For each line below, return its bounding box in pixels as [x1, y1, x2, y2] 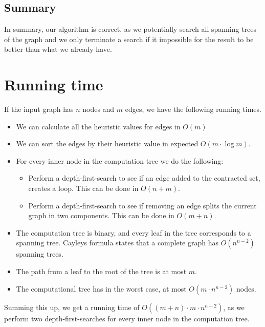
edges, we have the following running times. [125, 104, 261, 114]
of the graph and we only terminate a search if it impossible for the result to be [4, 33, 254, 44]
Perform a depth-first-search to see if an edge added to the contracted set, [28, 172, 260, 183]
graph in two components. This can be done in [28, 210, 174, 221]
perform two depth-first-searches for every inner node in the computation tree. [4, 313, 250, 323]
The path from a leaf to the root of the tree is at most [16, 266, 187, 277]
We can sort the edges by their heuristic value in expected [16, 138, 198, 149]
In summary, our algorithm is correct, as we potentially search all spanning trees [4, 24, 257, 34]
